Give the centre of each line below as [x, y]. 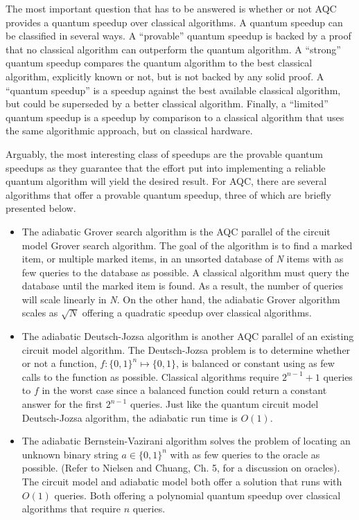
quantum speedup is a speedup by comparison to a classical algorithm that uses [175, 117]
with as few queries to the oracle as [245, 454]
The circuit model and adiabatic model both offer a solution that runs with [182, 481]
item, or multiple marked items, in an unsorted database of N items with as [183, 259]
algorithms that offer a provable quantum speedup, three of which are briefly [168, 194]
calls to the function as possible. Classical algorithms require [150, 376]
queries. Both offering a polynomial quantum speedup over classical [198, 495]
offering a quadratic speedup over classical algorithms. [197, 313]
